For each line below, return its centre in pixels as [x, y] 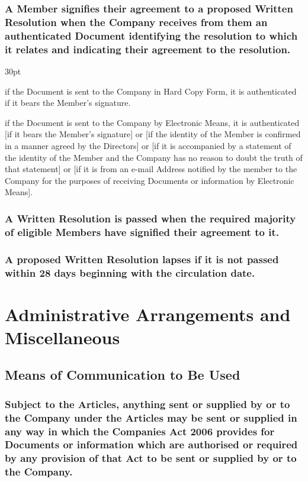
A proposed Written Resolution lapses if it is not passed [142, 259]
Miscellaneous [62, 337]
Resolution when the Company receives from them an [136, 22]
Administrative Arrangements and [148, 314]
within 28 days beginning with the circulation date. [130, 272]
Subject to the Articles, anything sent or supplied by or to [147, 404]
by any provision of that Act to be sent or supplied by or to [151, 458]
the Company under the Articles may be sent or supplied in [151, 417]
